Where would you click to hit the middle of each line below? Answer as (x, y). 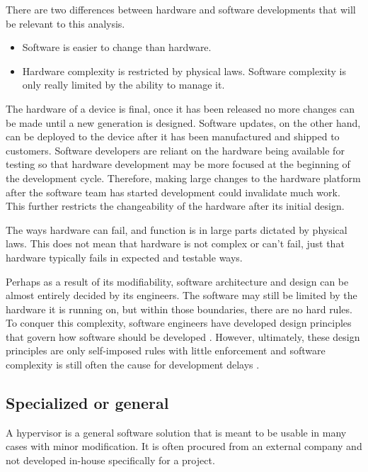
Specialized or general (87, 403)
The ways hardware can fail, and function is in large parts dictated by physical (177, 229)
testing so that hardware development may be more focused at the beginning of (178, 164)
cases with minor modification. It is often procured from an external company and (184, 446)
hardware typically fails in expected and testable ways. (124, 257)
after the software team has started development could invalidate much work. (173, 192)
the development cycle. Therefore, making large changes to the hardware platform (183, 178)
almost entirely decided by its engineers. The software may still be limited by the (182, 295)
